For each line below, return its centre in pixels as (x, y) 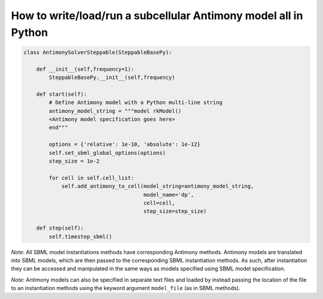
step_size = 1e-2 (74, 161)
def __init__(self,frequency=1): (85, 69)
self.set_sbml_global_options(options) (107, 153)
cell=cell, (159, 203)
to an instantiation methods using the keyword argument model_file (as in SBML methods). (126, 288)
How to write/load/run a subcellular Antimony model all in (157, 16)
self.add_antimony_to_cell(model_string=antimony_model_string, (158, 186)
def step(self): (60, 228)
